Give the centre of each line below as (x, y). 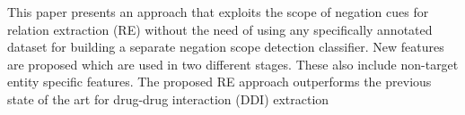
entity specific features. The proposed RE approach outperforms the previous (219, 82)
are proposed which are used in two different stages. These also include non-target (233, 64)
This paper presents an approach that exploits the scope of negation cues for (218, 12)
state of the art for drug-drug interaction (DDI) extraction (168, 99)
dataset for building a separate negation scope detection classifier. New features (226, 47)
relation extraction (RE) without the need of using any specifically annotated (220, 29)
